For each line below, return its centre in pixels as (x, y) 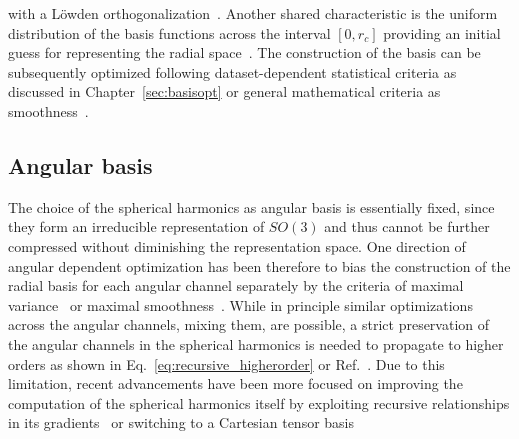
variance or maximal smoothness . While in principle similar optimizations (240, 304)
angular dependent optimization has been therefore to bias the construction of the (259, 265)
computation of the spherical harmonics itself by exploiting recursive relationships (259, 402)
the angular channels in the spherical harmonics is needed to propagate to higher (256, 343)
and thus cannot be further (407, 226)
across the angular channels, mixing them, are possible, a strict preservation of (249, 324)
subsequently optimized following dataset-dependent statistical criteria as (232, 71)
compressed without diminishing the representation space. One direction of (237, 245)
